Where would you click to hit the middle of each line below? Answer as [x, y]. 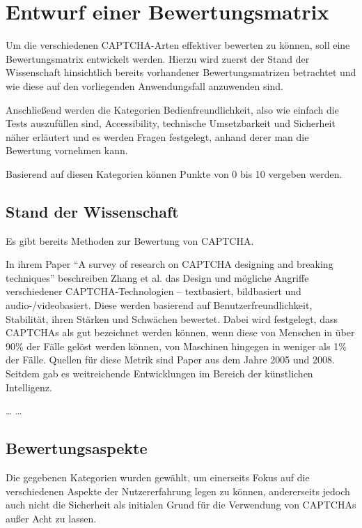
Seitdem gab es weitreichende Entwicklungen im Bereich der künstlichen [159, 374]
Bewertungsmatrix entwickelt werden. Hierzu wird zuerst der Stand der [158, 58]
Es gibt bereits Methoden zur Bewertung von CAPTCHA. [130, 240]
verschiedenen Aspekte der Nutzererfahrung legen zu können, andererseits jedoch [178, 491]
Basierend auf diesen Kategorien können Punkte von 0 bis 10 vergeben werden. [174, 173]
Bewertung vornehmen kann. [67, 150]
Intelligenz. [29, 387]
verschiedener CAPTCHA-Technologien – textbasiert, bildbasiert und [154, 291]
